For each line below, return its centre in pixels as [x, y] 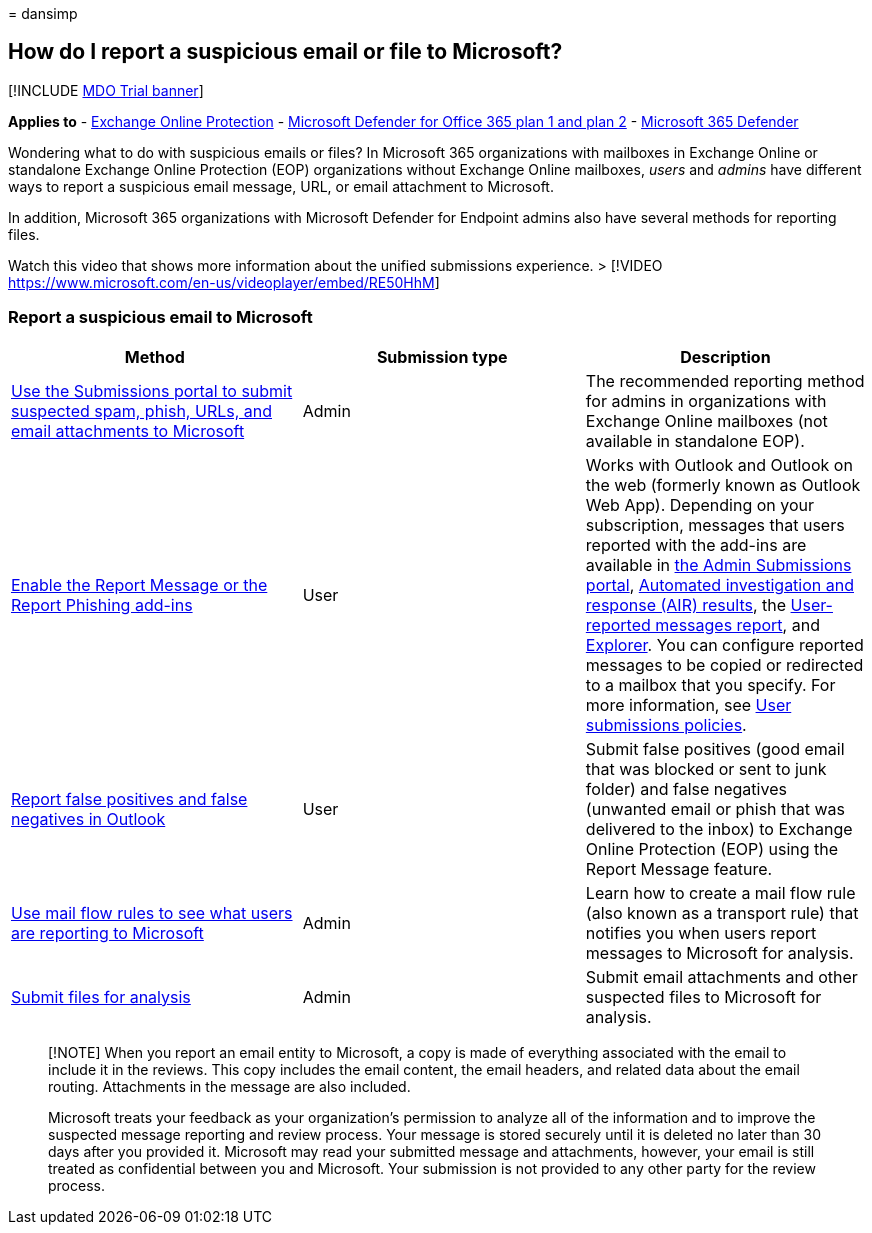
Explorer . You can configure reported [724, 644]
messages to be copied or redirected [724, 664]
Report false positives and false [129, 798]
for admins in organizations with [706, 400]
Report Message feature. [679, 868]
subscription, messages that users [715, 524]
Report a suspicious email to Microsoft [160, 317]
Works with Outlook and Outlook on [719, 464]
